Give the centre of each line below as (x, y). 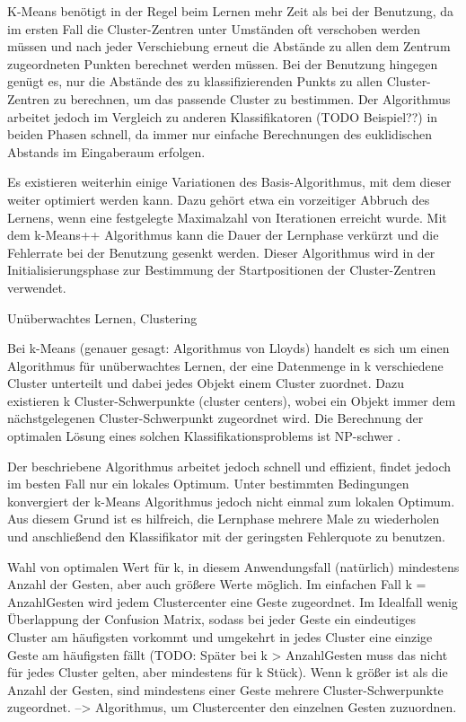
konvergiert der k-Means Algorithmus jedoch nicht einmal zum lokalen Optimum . (231, 501)
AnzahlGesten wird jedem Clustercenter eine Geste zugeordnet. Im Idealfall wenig (233, 601)
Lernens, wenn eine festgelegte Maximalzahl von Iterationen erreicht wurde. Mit (227, 217)
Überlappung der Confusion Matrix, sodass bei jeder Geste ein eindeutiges (211, 619)
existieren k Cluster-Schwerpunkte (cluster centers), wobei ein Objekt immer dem (232, 400)
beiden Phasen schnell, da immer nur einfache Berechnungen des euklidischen (220, 134)
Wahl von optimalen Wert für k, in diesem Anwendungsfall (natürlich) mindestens (233, 566)
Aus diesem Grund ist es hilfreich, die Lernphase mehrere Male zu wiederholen (224, 519)
